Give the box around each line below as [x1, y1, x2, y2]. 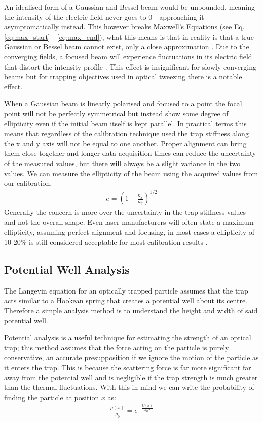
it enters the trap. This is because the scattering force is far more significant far [4, 362, 251, 372]
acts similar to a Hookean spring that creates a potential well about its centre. [4, 295, 248, 306]
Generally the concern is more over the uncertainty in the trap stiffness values [4, 207, 246, 217]
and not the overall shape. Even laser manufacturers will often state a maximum [4, 216, 254, 227]
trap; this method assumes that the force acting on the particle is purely [4, 342, 229, 352]
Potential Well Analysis [4, 261, 130, 277]
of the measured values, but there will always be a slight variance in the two [4, 157, 241, 168]
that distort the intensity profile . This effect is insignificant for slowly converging [4, 61, 257, 72]
